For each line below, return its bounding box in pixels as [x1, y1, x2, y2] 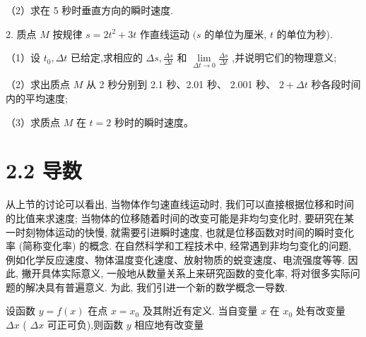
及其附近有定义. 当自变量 [142, 303, 258, 318]
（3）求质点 [6, 114, 60, 129]
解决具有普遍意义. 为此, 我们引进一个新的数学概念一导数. [25, 279, 288, 294]
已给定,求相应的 [71, 50, 143, 65]
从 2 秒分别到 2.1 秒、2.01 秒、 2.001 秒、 [85, 77, 276, 92]
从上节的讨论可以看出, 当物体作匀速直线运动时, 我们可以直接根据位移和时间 [6, 197, 355, 212]
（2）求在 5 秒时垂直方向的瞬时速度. [6, 3, 174, 17]
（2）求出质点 [6, 77, 70, 92]
